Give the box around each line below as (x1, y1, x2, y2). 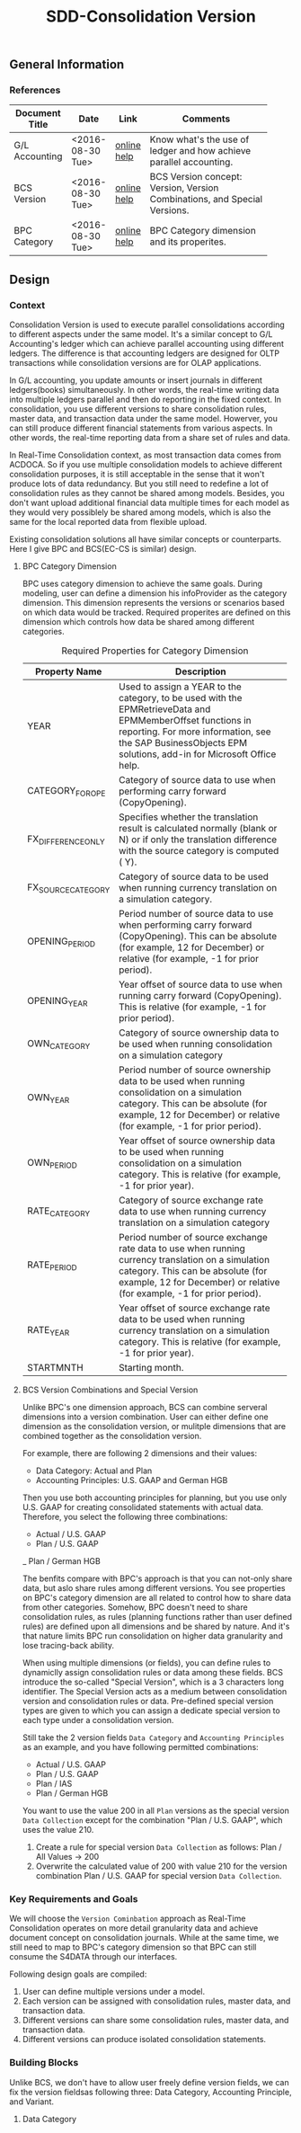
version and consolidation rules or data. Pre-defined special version (22, 1696, 274, 1707)
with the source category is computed (118, 845, 279, 858)
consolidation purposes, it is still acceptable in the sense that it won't (9, 469, 265, 480)
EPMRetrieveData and (118, 703, 211, 715)
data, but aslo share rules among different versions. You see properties (22, 1583, 286, 1594)
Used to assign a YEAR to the (118, 680, 243, 693)
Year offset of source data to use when (118, 978, 283, 991)
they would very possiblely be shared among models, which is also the (9, 507, 271, 518)
